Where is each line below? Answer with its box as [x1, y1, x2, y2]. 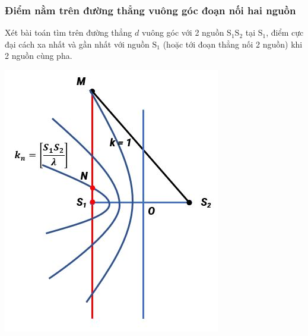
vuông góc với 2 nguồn [141, 26, 224, 39]
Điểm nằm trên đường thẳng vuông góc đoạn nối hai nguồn [5, 2, 296, 17]
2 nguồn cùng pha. [5, 49, 72, 62]
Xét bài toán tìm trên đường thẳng [5, 26, 132, 39]
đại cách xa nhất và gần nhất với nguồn [5, 37, 150, 50]
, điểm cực [266, 26, 304, 39]
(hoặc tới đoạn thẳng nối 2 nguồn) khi [163, 37, 303, 50]
